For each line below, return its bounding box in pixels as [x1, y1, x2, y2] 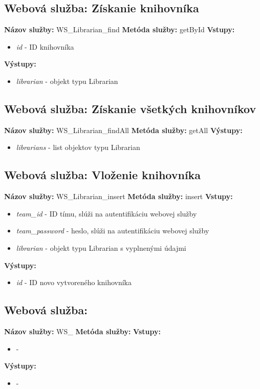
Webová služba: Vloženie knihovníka [4, 167, 201, 183]
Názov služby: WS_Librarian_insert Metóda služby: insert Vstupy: [4, 191, 233, 202]
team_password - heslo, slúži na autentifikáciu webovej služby [16, 225, 209, 236]
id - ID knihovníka [16, 41, 74, 52]
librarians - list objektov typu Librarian [16, 142, 140, 153]
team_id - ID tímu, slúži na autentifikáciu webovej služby [16, 208, 197, 219]
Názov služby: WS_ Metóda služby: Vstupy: [4, 326, 161, 336]
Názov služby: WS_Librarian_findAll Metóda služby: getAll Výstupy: [4, 124, 243, 135]
